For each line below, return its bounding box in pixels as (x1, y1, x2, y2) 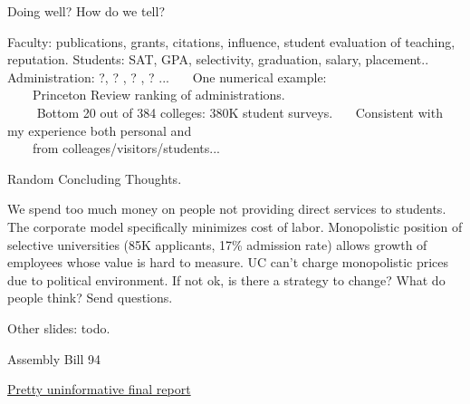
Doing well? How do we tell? (7, 2, 165, 20)
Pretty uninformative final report (7, 380, 191, 399)
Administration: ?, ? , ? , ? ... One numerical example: (7, 67, 327, 86)
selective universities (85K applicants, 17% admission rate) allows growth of (7, 235, 427, 254)
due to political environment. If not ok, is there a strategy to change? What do (7, 270, 446, 289)
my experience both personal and (7, 120, 192, 139)
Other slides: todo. (7, 318, 110, 337)
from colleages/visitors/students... (32, 139, 220, 158)
